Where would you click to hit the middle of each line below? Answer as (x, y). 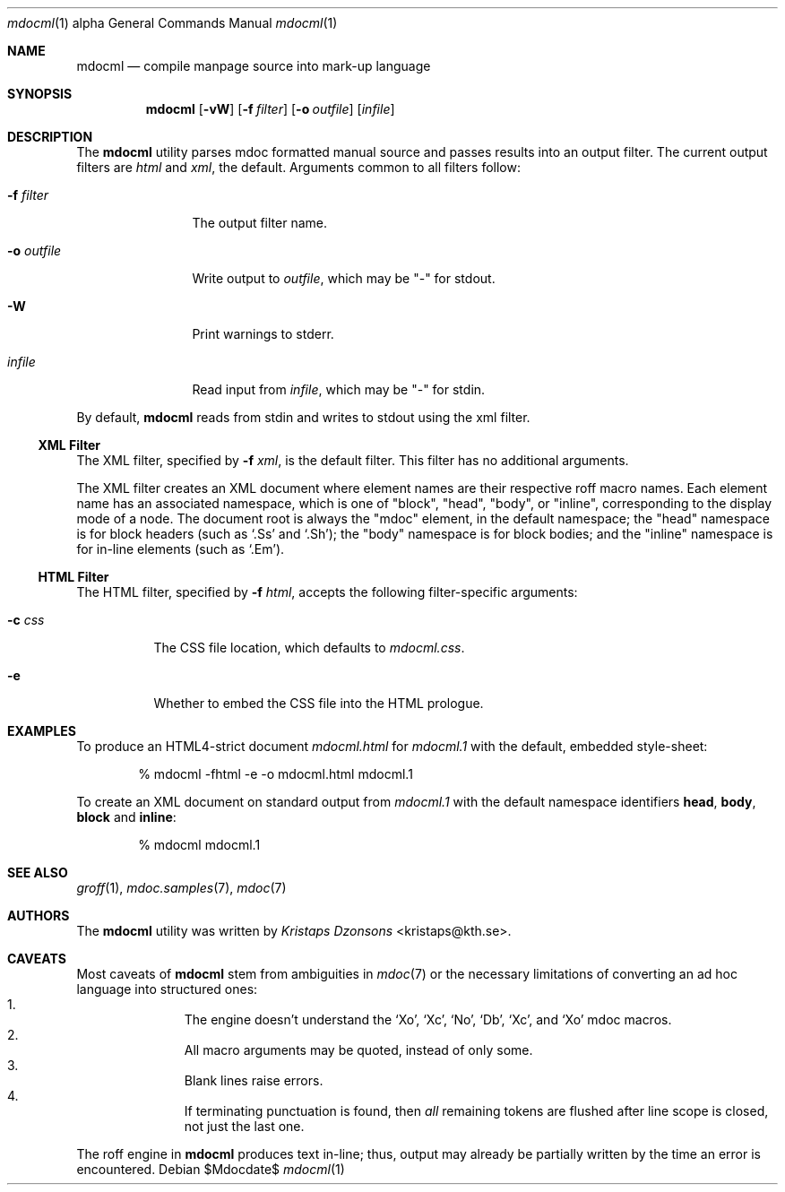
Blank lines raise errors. (254, 1080)
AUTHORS (39, 916)
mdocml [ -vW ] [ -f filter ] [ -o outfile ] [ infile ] (270, 109)
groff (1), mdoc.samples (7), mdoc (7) (181, 888)
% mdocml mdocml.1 (199, 845)
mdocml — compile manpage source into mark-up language (254, 66)
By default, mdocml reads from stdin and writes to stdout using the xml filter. (303, 417)
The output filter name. (259, 223)
